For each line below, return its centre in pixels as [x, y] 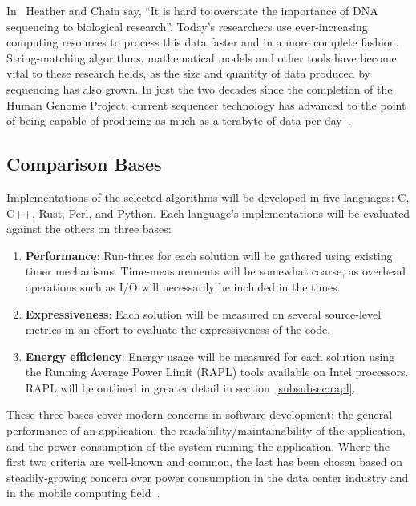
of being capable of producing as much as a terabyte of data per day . [179, 120]
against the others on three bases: [89, 229]
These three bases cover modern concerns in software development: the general [200, 414]
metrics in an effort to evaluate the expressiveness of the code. [178, 329]
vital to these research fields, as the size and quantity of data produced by [188, 73]
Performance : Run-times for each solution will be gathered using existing [209, 255]
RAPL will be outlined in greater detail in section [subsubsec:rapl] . [190, 387]
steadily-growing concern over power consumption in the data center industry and [208, 477]
